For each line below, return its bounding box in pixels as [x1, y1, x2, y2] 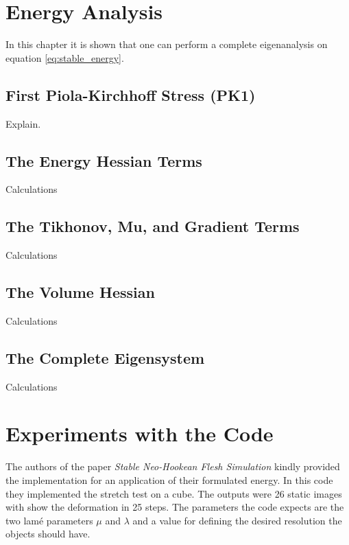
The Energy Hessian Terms [5, 150, 202, 171]
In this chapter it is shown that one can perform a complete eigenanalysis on [5, 37, 328, 51]
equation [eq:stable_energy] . [5, 50, 124, 65]
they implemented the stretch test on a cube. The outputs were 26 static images [5, 486, 342, 500]
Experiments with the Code [5, 419, 274, 448]
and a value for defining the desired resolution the [132, 513, 342, 527]
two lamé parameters [5, 513, 93, 527]
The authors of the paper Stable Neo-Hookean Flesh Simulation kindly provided [5, 459, 340, 474]
